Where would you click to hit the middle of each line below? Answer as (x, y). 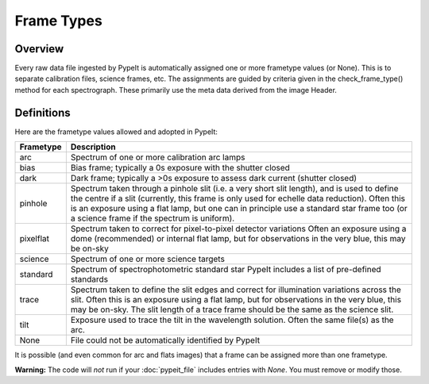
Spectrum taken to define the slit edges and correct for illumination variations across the (236, 290)
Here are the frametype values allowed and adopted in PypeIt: (116, 132)
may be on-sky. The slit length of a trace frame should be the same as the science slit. (232, 309)
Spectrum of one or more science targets (148, 259)
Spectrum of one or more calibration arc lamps (158, 157)
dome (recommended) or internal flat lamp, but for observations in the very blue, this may (238, 239)
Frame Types (58, 21)
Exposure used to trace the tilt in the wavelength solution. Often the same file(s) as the (232, 320)
